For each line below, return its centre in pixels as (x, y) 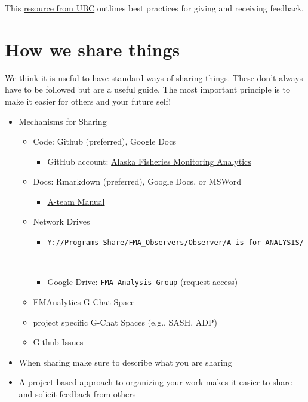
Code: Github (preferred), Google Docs (104, 141)
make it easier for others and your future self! (88, 101)
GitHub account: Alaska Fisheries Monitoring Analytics (149, 161)
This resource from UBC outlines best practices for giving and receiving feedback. (154, 8)
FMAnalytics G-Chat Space (84, 301)
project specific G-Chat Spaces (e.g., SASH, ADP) (125, 322)
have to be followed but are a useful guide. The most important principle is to (147, 89)
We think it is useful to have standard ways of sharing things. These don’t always (154, 77)
